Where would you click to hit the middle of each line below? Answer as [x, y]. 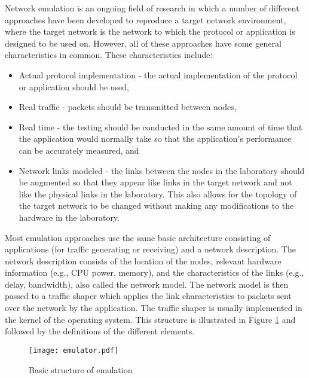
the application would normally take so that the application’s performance [155, 138]
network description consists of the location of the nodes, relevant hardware [143, 260]
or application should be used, [74, 86]
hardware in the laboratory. [69, 217]
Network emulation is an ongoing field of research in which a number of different [152, 8]
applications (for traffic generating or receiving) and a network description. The [150, 249]
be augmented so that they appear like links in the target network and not [155, 182]
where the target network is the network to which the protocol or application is [150, 31]
